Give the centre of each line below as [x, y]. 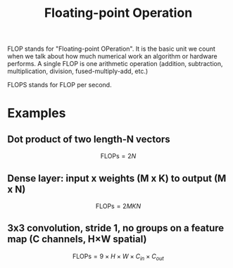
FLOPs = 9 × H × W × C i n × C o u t [118, 257]
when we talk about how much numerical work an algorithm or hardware [112, 56]
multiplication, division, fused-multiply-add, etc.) [78, 71]
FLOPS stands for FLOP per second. [59, 85]
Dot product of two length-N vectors [89, 139]
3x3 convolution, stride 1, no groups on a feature [116, 228]
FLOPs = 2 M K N [118, 206]
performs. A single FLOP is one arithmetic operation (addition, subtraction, [115, 64]
